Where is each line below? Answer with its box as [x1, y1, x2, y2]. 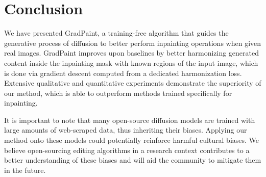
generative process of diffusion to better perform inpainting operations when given [4, 37, 261, 48]
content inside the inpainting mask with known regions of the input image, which [4, 57, 258, 68]
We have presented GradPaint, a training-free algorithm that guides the [4, 28, 229, 38]
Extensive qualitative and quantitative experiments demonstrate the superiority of [4, 78, 261, 88]
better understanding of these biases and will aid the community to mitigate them [4, 155, 261, 165]
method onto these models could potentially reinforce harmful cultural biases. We [4, 135, 259, 145]
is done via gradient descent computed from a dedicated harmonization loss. [4, 67, 242, 78]
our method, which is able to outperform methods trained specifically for [4, 87, 232, 98]
